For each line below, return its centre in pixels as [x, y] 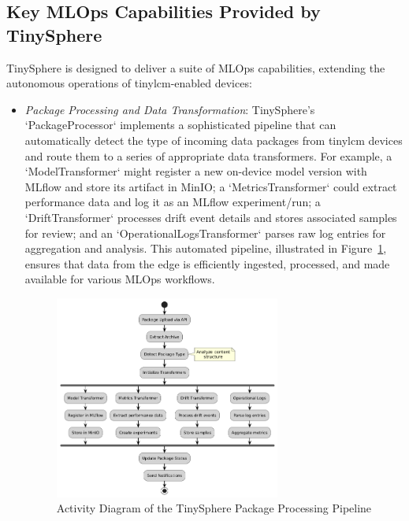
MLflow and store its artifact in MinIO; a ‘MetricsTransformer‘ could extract [211, 186]
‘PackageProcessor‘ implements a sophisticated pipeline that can [180, 125]
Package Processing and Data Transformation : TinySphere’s [170, 109]
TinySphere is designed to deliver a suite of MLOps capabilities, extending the [196, 67]
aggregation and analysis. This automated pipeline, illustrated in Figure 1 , [206, 248]
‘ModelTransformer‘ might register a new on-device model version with [196, 171]
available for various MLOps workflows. [120, 279]
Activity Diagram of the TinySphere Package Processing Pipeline [214, 508]
